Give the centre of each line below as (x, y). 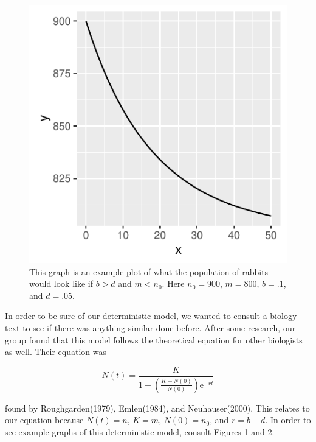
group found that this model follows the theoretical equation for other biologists (154, 339)
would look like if (61, 283)
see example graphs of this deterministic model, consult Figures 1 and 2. (140, 431)
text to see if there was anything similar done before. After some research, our (150, 327)
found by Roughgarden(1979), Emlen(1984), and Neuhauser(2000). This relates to (157, 408)
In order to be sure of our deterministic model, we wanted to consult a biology (151, 316)
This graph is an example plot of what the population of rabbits (149, 271)
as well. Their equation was (56, 352)
